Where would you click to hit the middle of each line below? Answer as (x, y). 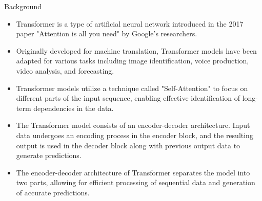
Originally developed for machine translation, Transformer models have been (136, 50)
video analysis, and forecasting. (65, 70)
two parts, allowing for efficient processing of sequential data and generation (136, 182)
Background (23, 6)
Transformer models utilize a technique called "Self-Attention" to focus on (132, 88)
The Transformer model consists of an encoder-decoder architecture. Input (133, 125)
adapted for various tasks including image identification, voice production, (133, 61)
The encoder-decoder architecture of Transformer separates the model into (133, 172)
